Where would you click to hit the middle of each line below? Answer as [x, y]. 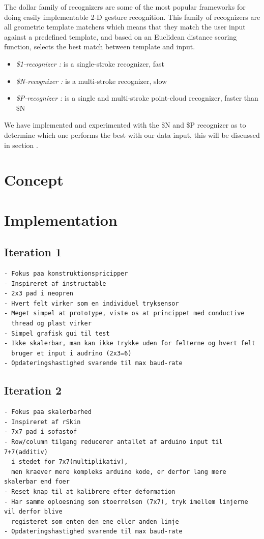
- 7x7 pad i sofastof [41, 432]
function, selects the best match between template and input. [100, 47]
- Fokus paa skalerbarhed [48, 412]
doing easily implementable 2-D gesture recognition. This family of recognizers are [132, 17]
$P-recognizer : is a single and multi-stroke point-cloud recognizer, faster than [137, 98]
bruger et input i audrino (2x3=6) [71, 353]
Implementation [61, 219]
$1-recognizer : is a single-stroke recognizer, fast [90, 63]
